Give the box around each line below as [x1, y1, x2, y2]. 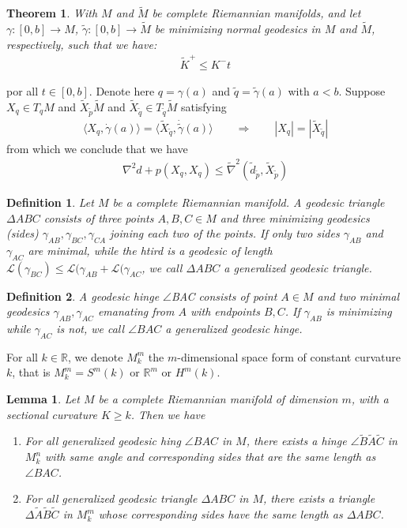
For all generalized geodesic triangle [24, 490, 198, 507]
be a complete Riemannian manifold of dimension [98, 391, 338, 407]
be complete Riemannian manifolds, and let [152, 5, 361, 21]
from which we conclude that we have [6, 140, 188, 156]
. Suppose [338, 82, 386, 99]
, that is [12, 364, 51, 380]
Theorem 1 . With [6, 5, 98, 21]
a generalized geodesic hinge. [165, 320, 303, 337]
